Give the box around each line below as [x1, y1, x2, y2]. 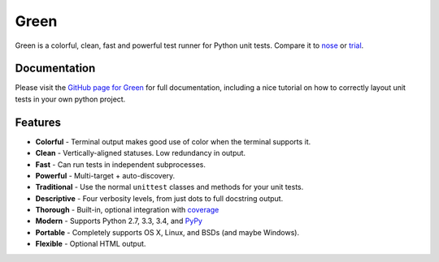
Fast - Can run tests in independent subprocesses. [35, 159, 206, 170]
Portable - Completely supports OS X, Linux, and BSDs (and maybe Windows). [35, 227, 300, 237]
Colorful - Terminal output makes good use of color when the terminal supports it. [35, 136, 311, 146]
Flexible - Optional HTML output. [35, 239, 146, 249]
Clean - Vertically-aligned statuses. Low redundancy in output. [35, 148, 246, 158]
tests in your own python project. [15, 94, 126, 104]
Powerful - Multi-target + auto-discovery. [35, 170, 176, 180]
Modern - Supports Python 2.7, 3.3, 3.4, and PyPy [35, 216, 203, 226]
